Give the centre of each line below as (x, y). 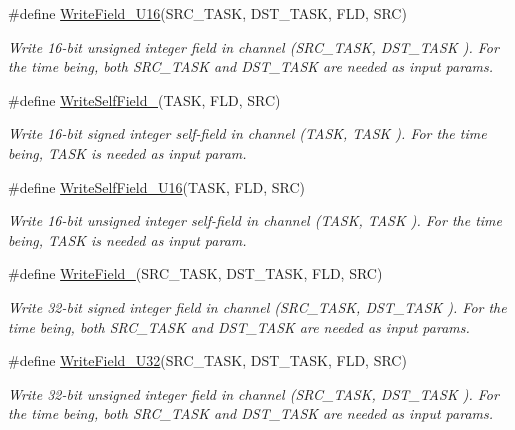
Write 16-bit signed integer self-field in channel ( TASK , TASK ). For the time (247, 133)
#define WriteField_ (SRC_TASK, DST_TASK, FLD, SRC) (195, 273)
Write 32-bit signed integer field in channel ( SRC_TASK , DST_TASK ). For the (257, 306)
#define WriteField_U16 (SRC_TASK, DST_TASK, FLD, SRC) (207, 13)
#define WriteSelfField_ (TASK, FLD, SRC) (144, 99)
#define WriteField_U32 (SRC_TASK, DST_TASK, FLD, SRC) (207, 360)
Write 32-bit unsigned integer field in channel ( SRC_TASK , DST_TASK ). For (253, 393)
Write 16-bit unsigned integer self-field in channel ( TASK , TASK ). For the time (255, 220)
